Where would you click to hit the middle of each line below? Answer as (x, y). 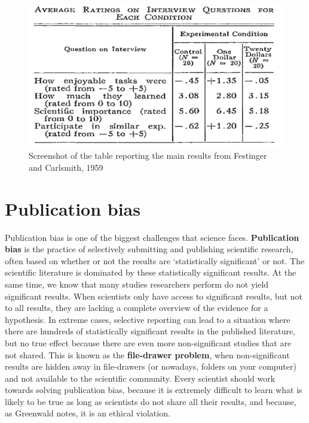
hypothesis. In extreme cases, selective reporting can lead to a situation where (148, 319)
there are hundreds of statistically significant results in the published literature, (150, 331)
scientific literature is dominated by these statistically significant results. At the (151, 272)
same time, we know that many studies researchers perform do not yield (137, 284)
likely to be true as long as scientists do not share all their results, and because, (151, 401)
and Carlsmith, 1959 (66, 167)
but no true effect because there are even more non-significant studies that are (148, 342)
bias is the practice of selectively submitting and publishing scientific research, (149, 249)
